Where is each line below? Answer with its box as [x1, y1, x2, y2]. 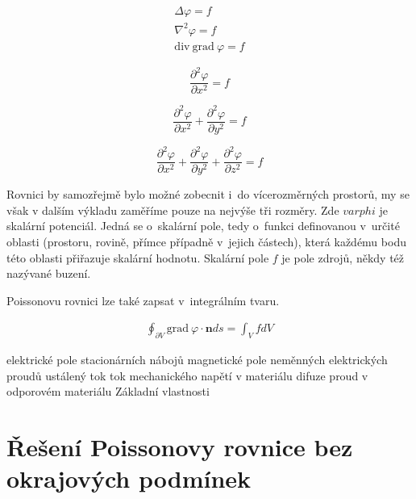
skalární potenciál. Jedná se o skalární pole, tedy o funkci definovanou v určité [6, 217, 400, 234]
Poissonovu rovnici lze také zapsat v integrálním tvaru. [6, 291, 280, 308]
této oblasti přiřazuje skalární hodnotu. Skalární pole [6, 249, 269, 266]
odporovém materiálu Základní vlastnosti [6, 383, 210, 400]
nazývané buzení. [6, 265, 91, 282]
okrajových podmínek [6, 462, 252, 495]
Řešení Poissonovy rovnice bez [6, 430, 353, 463]
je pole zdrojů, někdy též [281, 249, 405, 266]
